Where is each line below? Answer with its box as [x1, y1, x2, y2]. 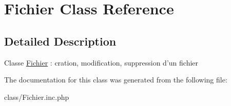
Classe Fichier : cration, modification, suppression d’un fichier [4, 57, 199, 68]
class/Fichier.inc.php [4, 91, 69, 102]
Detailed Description [4, 33, 117, 49]
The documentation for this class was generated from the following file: [4, 74, 227, 85]
